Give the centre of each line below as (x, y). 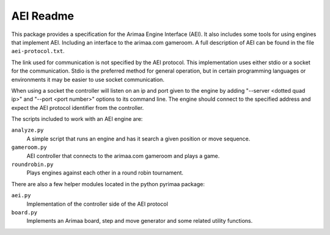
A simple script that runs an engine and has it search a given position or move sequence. (138, 139)
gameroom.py (29, 147)
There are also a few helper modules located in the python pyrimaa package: (108, 184)
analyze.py (28, 130)
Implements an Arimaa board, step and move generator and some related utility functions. (140, 221)
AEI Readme (43, 16)
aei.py (21, 196)
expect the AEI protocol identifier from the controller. (78, 107)
